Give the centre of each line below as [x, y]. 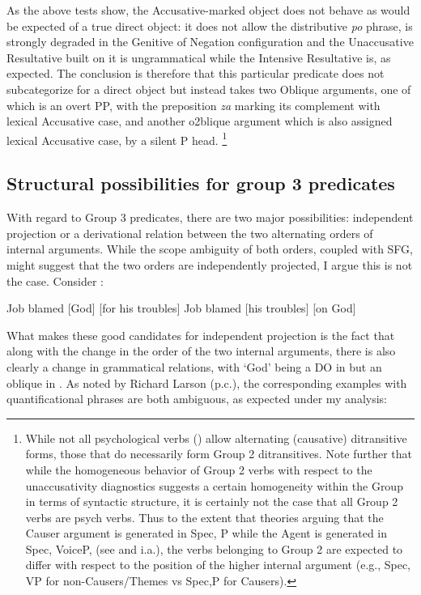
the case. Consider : [55, 280]
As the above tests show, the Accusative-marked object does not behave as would [208, 10]
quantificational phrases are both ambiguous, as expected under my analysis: [197, 399]
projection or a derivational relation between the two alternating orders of [190, 233]
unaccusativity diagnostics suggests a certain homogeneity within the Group [214, 485]
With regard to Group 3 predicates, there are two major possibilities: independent [210, 217]
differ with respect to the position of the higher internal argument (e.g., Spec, [218, 565]
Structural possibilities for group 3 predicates [201, 183]
